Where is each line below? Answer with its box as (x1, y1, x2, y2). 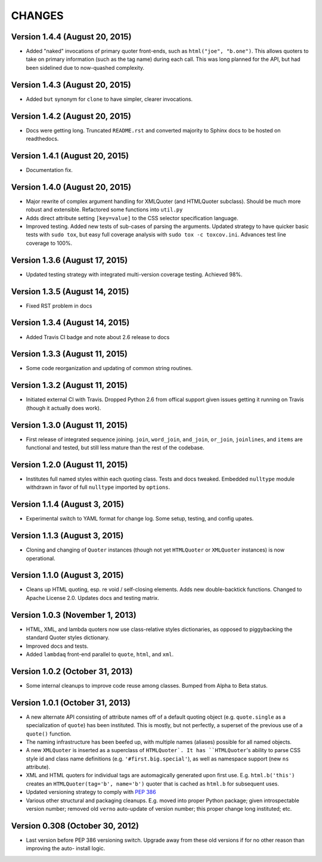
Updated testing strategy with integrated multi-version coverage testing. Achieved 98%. (26, 270, 243, 278)
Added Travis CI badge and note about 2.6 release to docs (26, 333, 170, 340)
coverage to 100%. (26, 239, 73, 247)
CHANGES (11, 9, 64, 22)
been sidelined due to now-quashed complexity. (26, 64, 145, 71)
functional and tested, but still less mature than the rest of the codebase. (26, 444, 205, 451)
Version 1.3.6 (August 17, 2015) (11, 255, 128, 265)
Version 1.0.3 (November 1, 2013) (11, 609, 137, 620)
